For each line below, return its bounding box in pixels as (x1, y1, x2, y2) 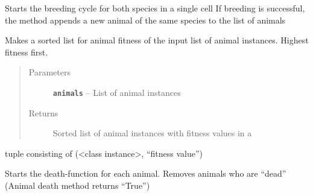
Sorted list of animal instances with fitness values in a (52, 127, 252, 139)
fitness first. (5, 45, 48, 58)
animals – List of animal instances (52, 86, 181, 98)
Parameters (28, 66, 71, 78)
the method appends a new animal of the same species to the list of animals (5, 13, 286, 26)
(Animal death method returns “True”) (5, 179, 150, 191)
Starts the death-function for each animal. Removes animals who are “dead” (5, 167, 286, 180)
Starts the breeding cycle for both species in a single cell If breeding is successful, (5, 2, 305, 14)
